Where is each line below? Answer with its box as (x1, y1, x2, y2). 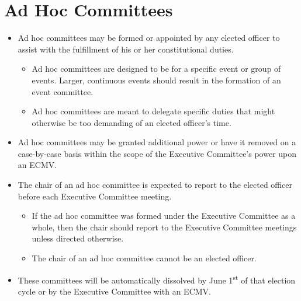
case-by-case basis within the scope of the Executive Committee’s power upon (18, 147, 297, 159)
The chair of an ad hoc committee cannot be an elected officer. (32, 252, 257, 264)
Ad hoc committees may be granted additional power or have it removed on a (18, 136, 296, 148)
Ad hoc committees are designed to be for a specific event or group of (32, 62, 281, 75)
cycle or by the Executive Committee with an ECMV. (18, 285, 211, 297)
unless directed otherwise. (32, 232, 124, 244)
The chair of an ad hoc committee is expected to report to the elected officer (18, 178, 292, 191)
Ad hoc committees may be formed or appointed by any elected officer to (18, 32, 280, 44)
